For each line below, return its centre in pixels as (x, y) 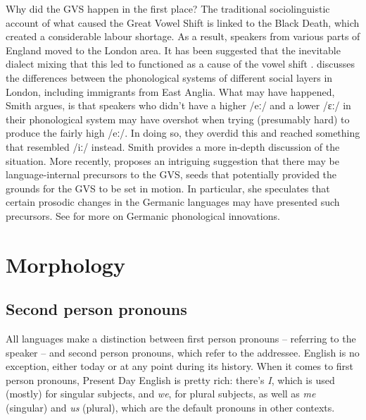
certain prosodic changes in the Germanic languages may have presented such (173, 202)
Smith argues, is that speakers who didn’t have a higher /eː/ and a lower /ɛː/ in (178, 105)
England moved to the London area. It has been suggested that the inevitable (173, 50)
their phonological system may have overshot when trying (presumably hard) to (178, 119)
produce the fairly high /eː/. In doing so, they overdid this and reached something (183, 133)
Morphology (65, 264)
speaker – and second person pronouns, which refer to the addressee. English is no (183, 352)
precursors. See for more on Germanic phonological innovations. (143, 215)
